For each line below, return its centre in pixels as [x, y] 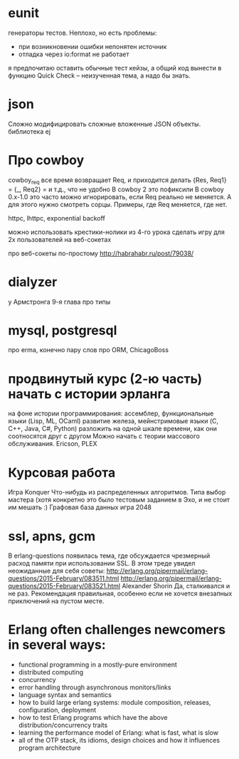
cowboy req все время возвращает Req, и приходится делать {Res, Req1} [117, 181]
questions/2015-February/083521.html [64, 586]
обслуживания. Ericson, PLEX [53, 444]
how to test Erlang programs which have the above [93, 718]
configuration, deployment [57, 710]
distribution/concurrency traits [63, 725]
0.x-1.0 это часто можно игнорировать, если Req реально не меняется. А [120, 196]
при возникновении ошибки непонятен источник [92, 46]
